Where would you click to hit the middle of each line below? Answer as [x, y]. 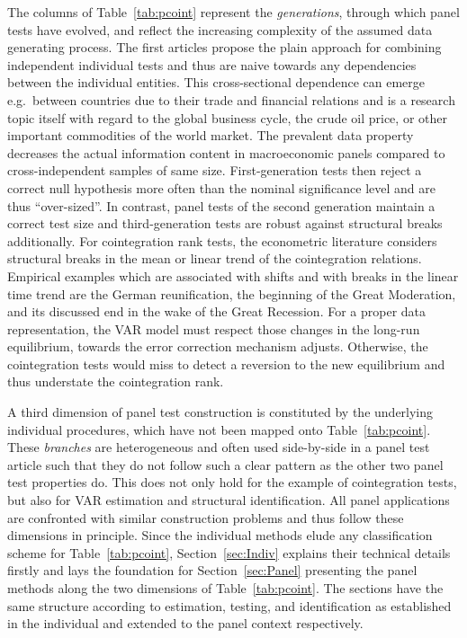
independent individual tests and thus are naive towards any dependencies [212, 64]
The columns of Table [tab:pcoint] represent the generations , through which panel [233, 12]
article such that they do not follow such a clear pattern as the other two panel [225, 464]
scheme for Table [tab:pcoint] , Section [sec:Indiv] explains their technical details [229, 552]
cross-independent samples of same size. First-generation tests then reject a [215, 170]
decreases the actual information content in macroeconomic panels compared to [226, 152]
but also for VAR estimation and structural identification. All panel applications [229, 500]
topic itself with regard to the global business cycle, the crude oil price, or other [227, 117]
